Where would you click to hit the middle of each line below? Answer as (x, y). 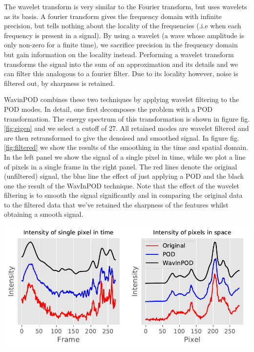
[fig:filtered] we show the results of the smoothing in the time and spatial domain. (126, 147)
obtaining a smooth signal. (44, 214)
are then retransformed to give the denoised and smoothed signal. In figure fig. (122, 137)
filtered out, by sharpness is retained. (59, 83)
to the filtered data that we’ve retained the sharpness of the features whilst (116, 204)
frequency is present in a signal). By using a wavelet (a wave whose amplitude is (124, 35)
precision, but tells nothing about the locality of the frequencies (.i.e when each (123, 26)
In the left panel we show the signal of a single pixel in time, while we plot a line (125, 156)
